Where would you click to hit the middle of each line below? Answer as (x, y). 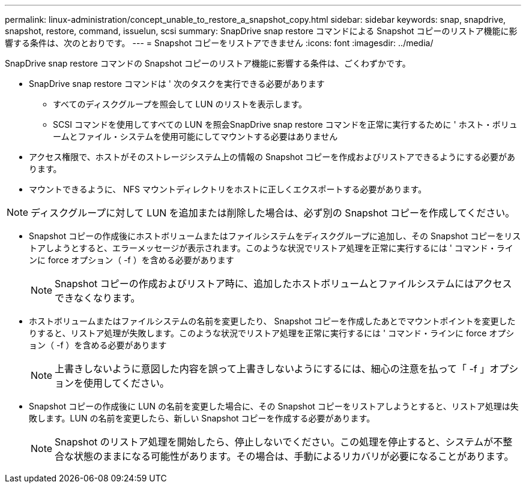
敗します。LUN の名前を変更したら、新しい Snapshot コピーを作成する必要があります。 (202, 418)
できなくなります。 (98, 298)
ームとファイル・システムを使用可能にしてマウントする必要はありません (195, 136)
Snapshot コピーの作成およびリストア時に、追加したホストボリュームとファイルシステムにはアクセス (283, 284)
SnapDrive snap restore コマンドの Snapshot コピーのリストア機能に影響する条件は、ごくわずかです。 (208, 63)
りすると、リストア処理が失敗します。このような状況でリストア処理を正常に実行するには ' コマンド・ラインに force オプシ (272, 333)
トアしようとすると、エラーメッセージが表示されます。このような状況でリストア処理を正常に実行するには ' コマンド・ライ (271, 248)
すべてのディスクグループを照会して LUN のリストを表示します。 (180, 104)
